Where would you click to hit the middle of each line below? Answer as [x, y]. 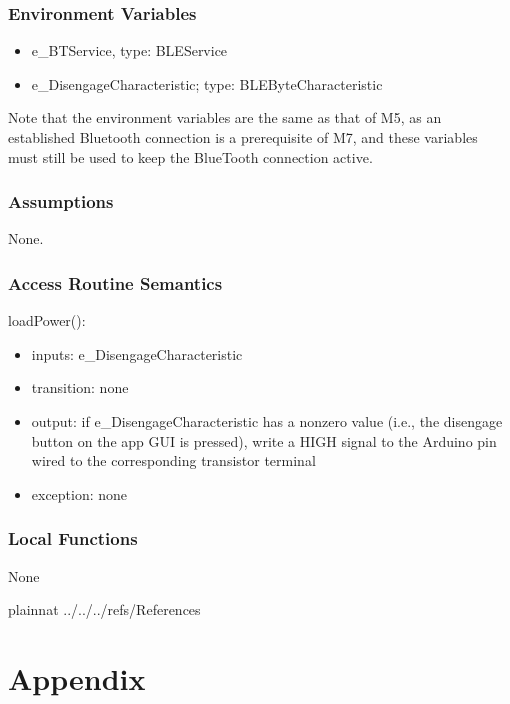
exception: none [79, 493]
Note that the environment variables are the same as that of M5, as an [225, 117]
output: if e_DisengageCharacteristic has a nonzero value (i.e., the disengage [267, 421]
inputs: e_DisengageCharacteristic [137, 353]
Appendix [77, 677]
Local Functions [73, 538]
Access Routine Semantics [115, 282]
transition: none [80, 387]
